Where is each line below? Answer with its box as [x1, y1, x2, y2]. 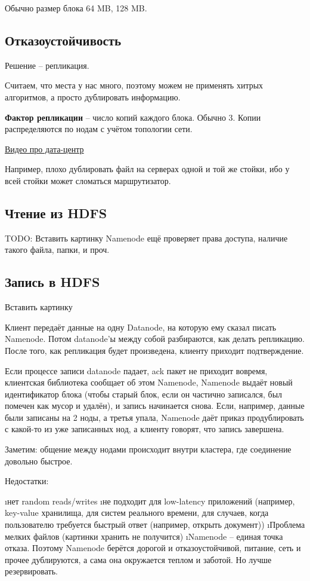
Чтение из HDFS [5, 203, 107, 222]
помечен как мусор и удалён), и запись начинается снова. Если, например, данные [5, 399, 305, 412]
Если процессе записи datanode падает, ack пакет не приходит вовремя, [5, 364, 268, 377]
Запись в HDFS [5, 273, 100, 291]
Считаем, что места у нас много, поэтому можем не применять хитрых [5, 79, 263, 91]
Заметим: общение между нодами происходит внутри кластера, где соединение [5, 443, 292, 455]
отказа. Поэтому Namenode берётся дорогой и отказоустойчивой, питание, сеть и [5, 542, 301, 554]
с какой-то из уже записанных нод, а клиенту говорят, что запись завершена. [5, 423, 284, 435]
